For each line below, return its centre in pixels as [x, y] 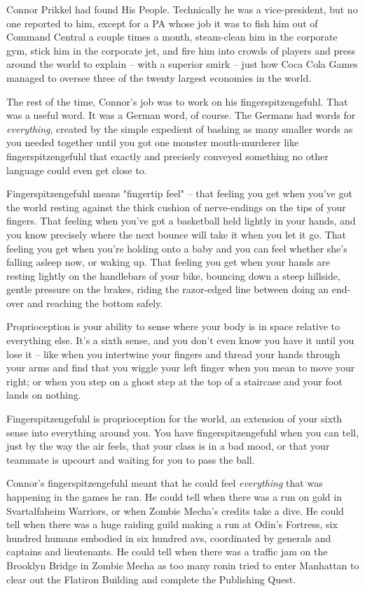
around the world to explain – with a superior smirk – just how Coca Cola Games [182, 64]
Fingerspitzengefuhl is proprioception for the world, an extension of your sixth [174, 419]
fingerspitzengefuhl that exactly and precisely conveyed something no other [167, 156]
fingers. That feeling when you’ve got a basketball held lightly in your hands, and [181, 221]
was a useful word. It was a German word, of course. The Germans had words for [181, 115]
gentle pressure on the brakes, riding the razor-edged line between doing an [168, 289]
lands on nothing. [44, 395]
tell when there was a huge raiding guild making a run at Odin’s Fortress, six [172, 524]
